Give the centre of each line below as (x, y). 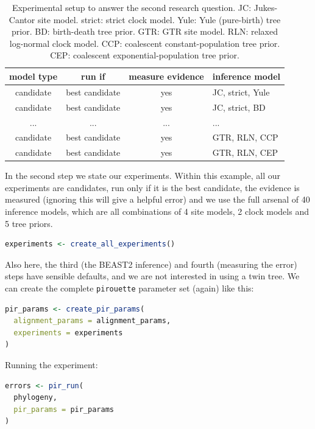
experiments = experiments (68, 333)
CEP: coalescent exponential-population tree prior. (145, 55)
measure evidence (166, 76)
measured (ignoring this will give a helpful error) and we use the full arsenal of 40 (157, 199)
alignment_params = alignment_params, (92, 321)
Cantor (22, 19)
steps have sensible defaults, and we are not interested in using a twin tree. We (152, 276)
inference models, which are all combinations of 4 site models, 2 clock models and (157, 211)
